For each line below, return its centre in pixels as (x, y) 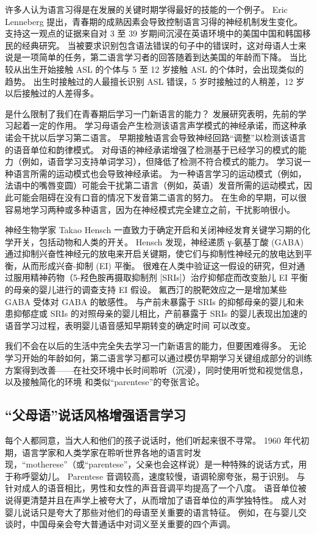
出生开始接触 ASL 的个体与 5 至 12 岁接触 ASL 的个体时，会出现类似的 (163, 69)
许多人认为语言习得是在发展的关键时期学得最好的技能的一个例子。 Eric (146, 9)
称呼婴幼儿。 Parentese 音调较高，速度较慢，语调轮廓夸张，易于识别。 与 (159, 476)
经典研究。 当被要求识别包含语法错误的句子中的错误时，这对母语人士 (160, 45)
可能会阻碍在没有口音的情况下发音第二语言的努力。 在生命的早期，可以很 (160, 197)
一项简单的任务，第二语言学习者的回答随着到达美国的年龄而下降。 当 (160, 57)
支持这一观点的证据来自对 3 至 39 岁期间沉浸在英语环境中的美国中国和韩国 (154, 33)
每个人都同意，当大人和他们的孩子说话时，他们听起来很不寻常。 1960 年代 (153, 440)
